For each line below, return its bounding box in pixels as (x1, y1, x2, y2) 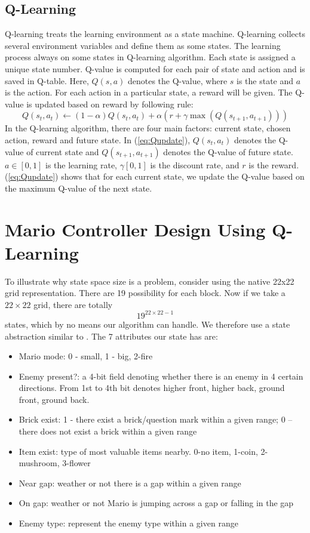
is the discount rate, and (150, 158, 240, 171)
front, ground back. (19, 393, 90, 405)
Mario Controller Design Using (5, 217, 266, 241)
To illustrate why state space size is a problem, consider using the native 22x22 (5, 275, 294, 287)
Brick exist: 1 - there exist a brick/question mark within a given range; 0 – (19, 413, 293, 426)
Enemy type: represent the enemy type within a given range (19, 517, 238, 529)
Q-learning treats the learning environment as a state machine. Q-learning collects (5, 27, 305, 40)
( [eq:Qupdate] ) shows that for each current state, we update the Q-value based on (5, 170, 305, 183)
